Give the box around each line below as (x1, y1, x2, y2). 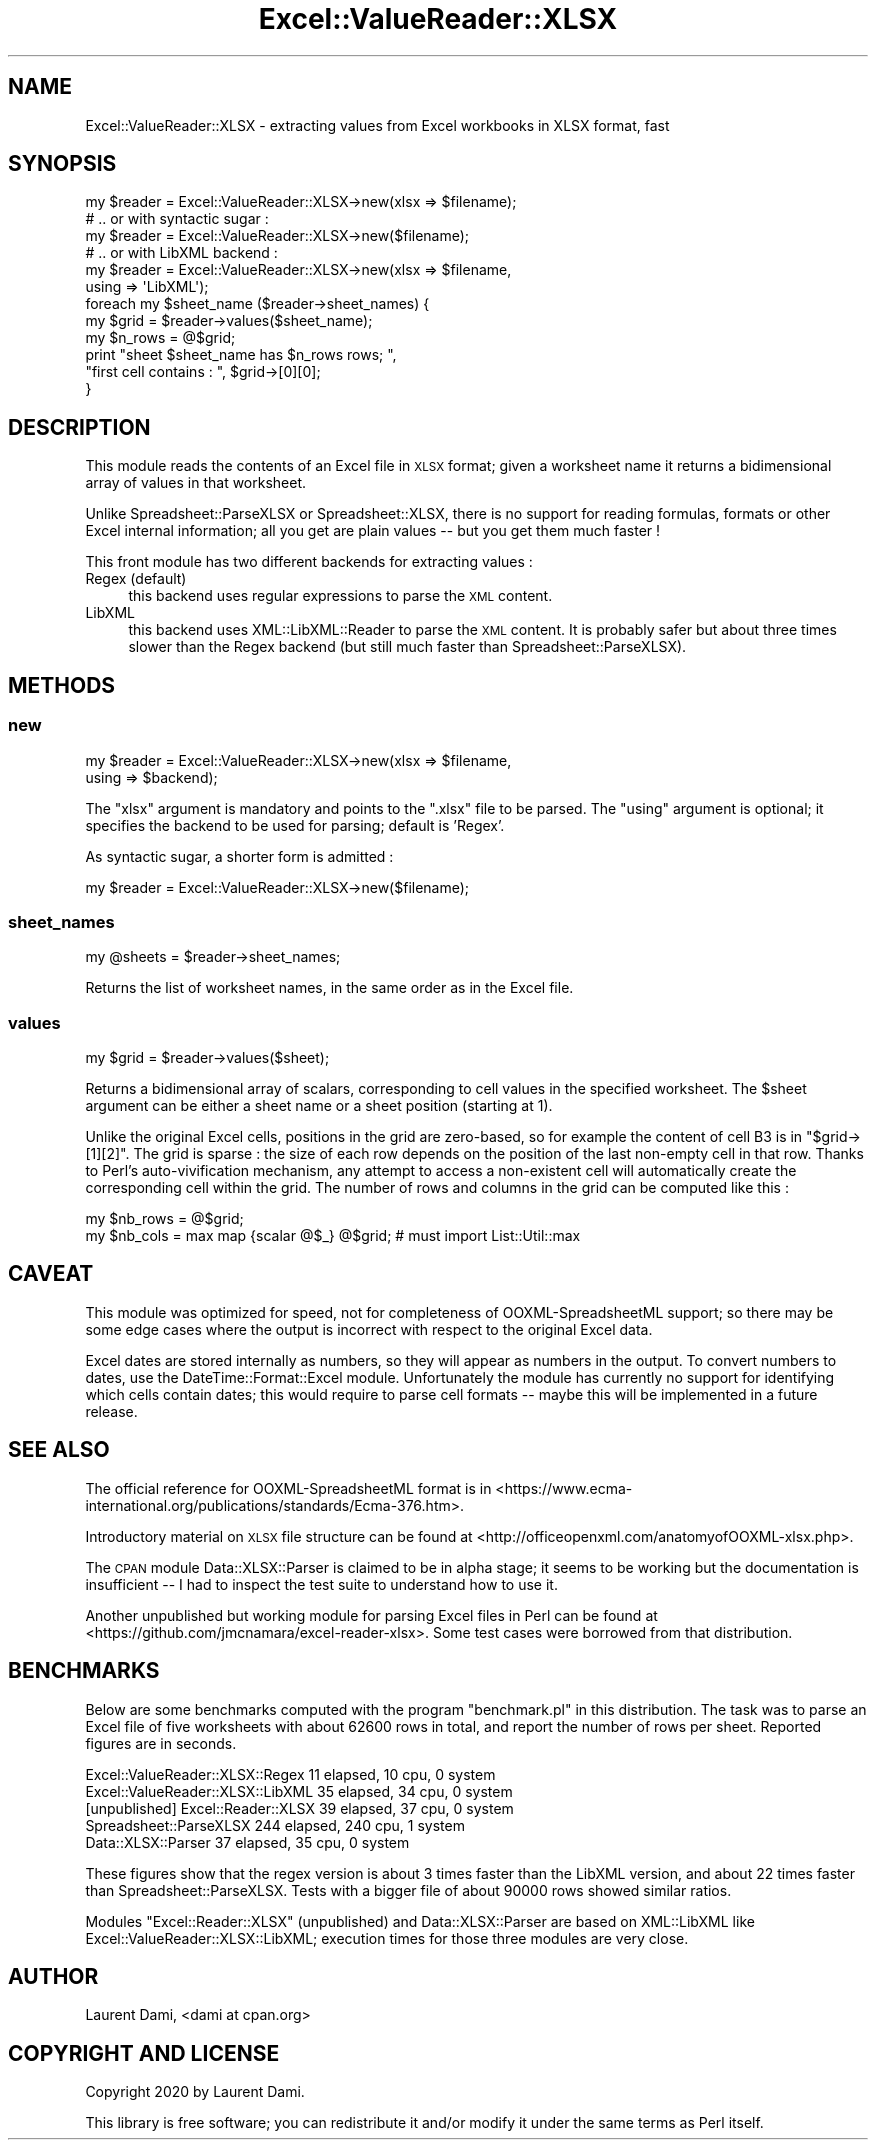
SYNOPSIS (8, 151, 117, 177)
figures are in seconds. (85, 1734, 237, 1752)
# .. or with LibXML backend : (85, 244, 278, 262)
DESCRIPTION (8, 414, 151, 440)
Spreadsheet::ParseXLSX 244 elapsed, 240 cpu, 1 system (85, 1816, 465, 1834)
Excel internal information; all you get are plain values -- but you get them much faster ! (85, 522, 661, 540)
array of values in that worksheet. (85, 474, 307, 492)
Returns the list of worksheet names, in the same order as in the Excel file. (85, 979, 574, 997)
